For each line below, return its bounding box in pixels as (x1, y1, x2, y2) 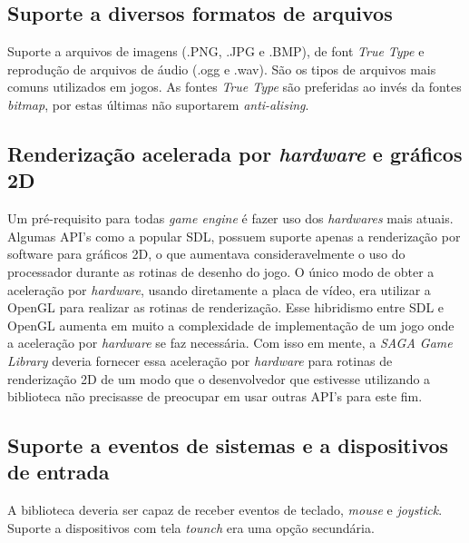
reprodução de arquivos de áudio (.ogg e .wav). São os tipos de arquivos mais (7, 59, 436, 78)
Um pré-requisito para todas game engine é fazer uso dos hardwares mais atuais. (7, 209, 454, 228)
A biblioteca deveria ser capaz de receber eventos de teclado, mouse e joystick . (7, 500, 443, 519)
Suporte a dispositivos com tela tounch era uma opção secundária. (7, 518, 375, 537)
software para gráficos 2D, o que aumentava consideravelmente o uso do (7, 244, 405, 263)
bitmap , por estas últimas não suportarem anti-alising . (7, 94, 309, 114)
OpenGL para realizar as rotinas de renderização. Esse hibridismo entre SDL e (7, 298, 445, 317)
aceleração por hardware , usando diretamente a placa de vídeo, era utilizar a (7, 280, 431, 299)
